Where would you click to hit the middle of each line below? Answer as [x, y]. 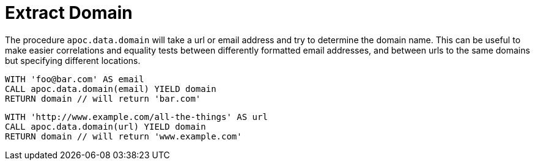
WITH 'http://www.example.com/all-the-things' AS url [136, 117]
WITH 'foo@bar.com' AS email [75, 79]
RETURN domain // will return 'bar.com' [103, 98]
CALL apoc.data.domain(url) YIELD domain [105, 126]
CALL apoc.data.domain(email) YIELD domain [111, 89]
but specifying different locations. [73, 60]
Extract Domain [69, 13]
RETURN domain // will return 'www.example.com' [124, 136]
